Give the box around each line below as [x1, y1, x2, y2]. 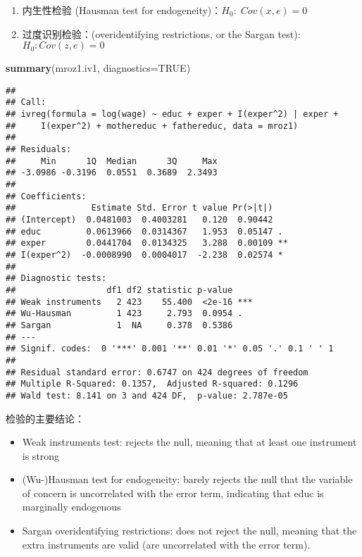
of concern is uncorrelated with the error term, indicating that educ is [22, 485, 324, 500]
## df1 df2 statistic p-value [6, 284, 233, 295]
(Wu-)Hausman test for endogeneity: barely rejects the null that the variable [22, 472, 353, 487]
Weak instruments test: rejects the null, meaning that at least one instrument [22, 434, 357, 449]
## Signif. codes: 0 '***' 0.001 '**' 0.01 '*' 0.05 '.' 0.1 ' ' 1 [6, 344, 334, 354]
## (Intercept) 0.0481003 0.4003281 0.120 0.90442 [6, 215, 273, 225]
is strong [22, 448, 60, 463]
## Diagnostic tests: [6, 273, 107, 284]
